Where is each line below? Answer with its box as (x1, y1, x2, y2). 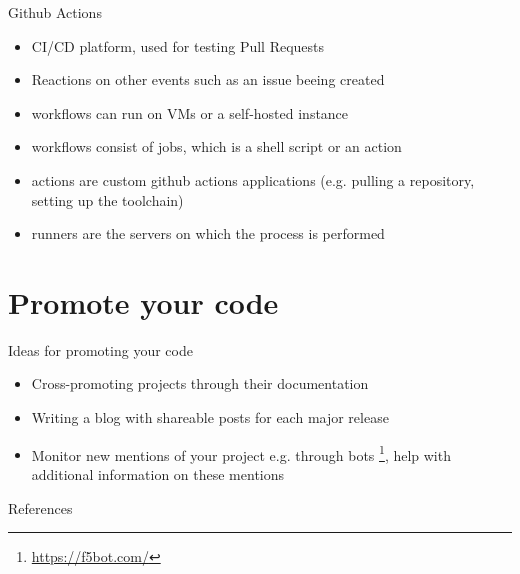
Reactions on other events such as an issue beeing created (31, 69, 385, 90)
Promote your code (8, 281, 279, 322)
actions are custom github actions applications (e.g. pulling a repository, (31, 169, 475, 190)
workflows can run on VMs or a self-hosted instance (31, 102, 349, 123)
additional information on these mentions (31, 463, 285, 484)
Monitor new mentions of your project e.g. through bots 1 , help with (31, 441, 451, 465)
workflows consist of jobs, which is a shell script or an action (31, 136, 402, 157)
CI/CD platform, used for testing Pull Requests (31, 35, 325, 56)
